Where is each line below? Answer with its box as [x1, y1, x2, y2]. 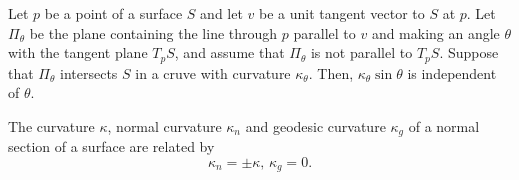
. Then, [308, 62, 354, 83]
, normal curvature [107, 115, 222, 136]
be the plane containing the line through [29, 22, 278, 43]
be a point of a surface [44, 3, 183, 23]
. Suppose [439, 42, 499, 63]
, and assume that [174, 42, 285, 63]
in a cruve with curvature [135, 62, 291, 83]
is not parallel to [310, 42, 413, 63]
